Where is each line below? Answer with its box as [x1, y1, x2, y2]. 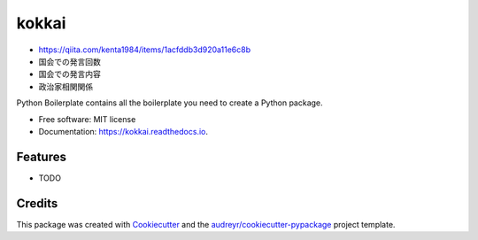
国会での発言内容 [38, 69, 101, 80]
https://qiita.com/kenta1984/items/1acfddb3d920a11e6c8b [38, 44, 251, 55]
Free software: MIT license [38, 113, 136, 124]
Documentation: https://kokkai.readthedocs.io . [38, 126, 208, 136]
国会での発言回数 [38, 56, 101, 66]
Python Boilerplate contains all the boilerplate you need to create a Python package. [16, 97, 323, 108]
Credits [16, 196, 58, 211]
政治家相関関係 [38, 81, 93, 92]
